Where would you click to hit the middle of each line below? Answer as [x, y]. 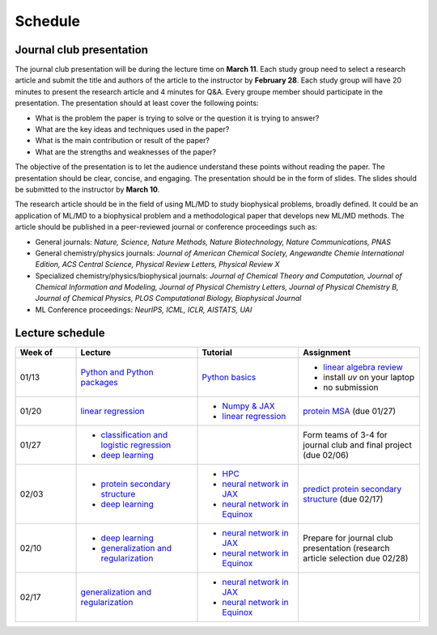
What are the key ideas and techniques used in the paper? [132, 129]
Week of [36, 352]
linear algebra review [363, 366]
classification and [134, 434]
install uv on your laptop [369, 377]
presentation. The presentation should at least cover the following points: [137, 103]
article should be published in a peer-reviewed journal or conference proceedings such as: [166, 227]
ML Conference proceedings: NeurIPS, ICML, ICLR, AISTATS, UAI [144, 309]
